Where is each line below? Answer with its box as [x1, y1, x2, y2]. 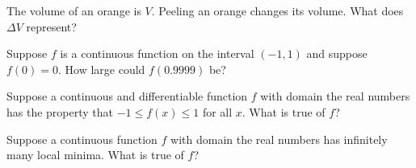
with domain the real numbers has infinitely [170, 130, 388, 147]
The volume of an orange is [6, 2, 141, 18]
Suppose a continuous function [6, 130, 158, 147]
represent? [26, 18, 77, 35]
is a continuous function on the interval [60, 45, 254, 62]
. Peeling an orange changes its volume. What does [151, 2, 404, 18]
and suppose [306, 45, 368, 62]
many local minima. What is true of [6, 146, 184, 163]
